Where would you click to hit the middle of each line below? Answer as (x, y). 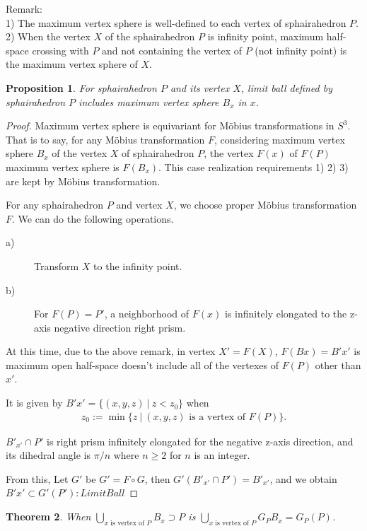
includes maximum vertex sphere (149, 101)
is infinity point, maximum (266, 36)
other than (338, 364)
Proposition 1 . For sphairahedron (81, 87)
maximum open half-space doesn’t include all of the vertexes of (142, 364)
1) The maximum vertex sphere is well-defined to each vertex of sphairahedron (176, 22)
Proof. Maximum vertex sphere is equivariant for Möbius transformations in (170, 126)
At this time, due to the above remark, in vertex (111, 351)
